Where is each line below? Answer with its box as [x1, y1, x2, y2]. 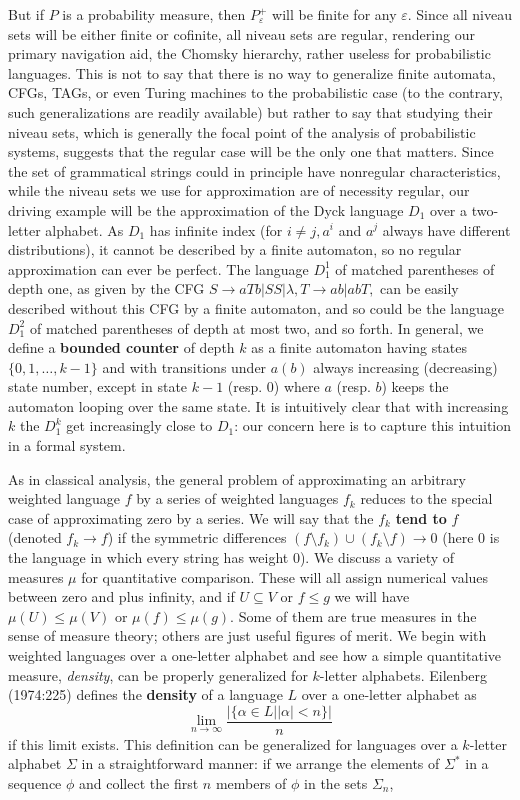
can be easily [380, 278, 459, 299]
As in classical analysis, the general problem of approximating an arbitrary [8, 468, 466, 489]
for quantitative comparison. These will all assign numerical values [81, 566, 489, 587]
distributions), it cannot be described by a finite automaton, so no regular [8, 239, 462, 260]
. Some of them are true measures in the [230, 605, 477, 626]
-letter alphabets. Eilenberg [319, 664, 488, 685]
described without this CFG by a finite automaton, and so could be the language [8, 297, 505, 318]
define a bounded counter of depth [8, 337, 235, 358]
